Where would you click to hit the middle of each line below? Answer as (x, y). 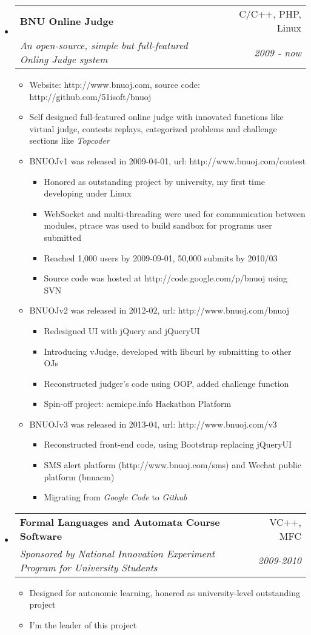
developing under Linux (88, 193)
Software (41, 536)
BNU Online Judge (67, 21)
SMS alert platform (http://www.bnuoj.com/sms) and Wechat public (172, 465)
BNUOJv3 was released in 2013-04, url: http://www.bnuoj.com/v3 (153, 424)
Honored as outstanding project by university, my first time (154, 181)
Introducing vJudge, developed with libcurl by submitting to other (168, 351)
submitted (62, 237)
